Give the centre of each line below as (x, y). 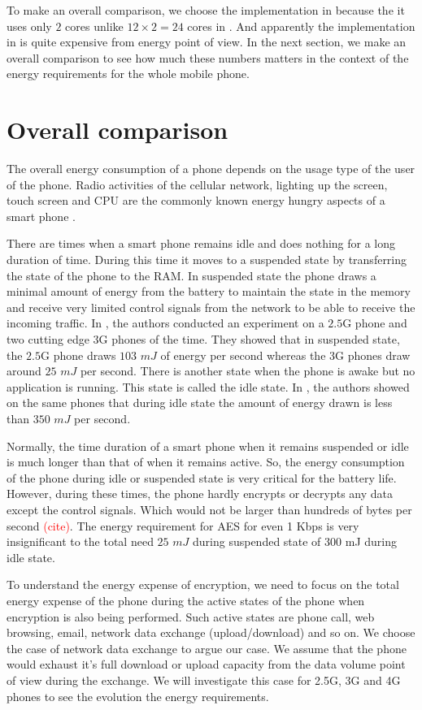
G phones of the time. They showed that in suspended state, (249, 339)
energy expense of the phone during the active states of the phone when (186, 600)
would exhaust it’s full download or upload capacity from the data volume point (206, 664)
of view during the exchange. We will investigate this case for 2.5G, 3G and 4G (204, 680)
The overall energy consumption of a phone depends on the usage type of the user (211, 169)
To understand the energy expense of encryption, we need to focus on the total (203, 584)
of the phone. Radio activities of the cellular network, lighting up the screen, (197, 184)
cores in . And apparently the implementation (301, 26)
